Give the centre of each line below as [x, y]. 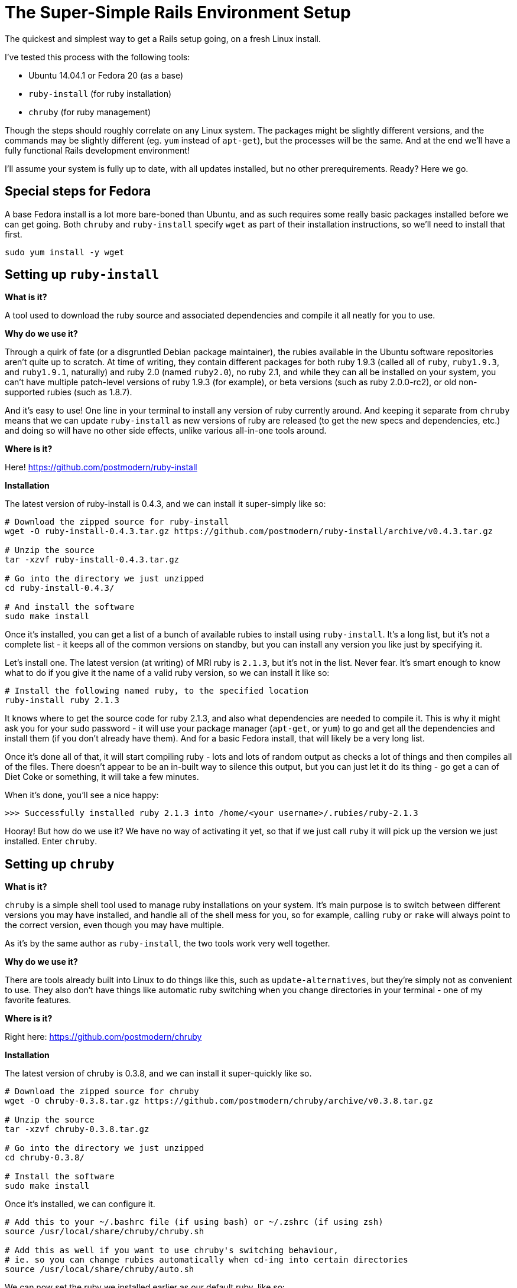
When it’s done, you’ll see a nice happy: [82, 795]
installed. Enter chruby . [51, 841]
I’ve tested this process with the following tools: [97, 57]
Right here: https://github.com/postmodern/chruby [103, 1037]
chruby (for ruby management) [90, 112]
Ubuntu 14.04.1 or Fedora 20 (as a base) [106, 75]
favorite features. [38, 1000]
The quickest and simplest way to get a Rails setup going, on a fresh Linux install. [163, 38]
